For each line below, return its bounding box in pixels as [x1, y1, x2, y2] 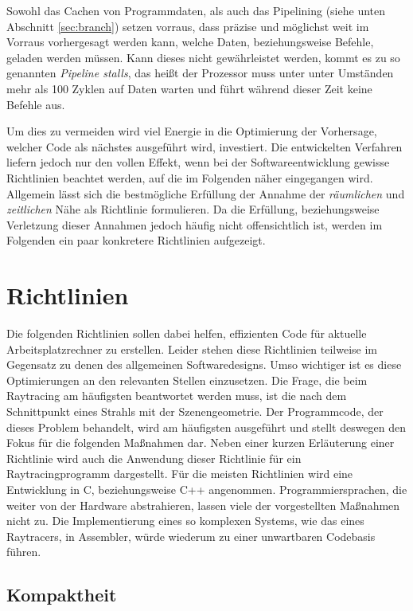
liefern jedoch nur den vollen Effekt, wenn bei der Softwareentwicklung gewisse [6, 154, 390, 170]
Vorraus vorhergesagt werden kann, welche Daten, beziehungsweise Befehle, [6, 33, 374, 50]
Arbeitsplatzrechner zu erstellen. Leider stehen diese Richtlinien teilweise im [6, 340, 378, 357]
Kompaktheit [6, 582, 117, 607]
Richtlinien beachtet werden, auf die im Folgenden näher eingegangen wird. [6, 169, 373, 186]
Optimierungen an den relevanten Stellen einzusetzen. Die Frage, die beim [6, 371, 368, 388]
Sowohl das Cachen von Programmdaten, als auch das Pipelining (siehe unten [6, 2, 386, 18]
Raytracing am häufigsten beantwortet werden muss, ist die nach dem [6, 387, 347, 404]
